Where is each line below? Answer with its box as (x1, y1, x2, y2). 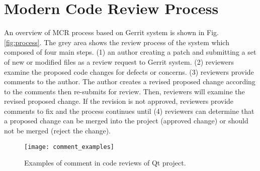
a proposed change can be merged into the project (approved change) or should (4, 115, 248, 126)
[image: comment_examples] (24, 143, 114, 150)
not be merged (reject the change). (4, 125, 111, 136)
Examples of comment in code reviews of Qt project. (24, 157, 186, 168)
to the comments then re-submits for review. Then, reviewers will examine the (4, 86, 245, 96)
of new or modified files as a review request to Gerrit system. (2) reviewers (4, 56, 234, 67)
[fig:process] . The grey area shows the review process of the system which (4, 37, 229, 47)
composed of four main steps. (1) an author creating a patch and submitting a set (4, 47, 256, 57)
